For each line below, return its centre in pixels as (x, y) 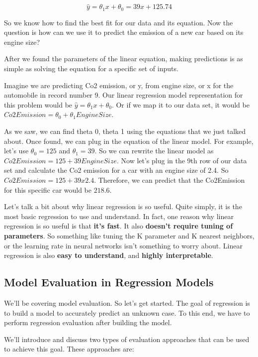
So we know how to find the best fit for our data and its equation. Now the (119, 22)
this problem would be (38, 104)
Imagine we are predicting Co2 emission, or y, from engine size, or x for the (119, 85)
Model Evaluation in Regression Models (109, 282)
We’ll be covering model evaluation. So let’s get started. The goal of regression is (127, 302)
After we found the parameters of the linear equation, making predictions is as (124, 59)
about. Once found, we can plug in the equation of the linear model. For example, (129, 141)
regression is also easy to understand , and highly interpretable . (109, 255)
